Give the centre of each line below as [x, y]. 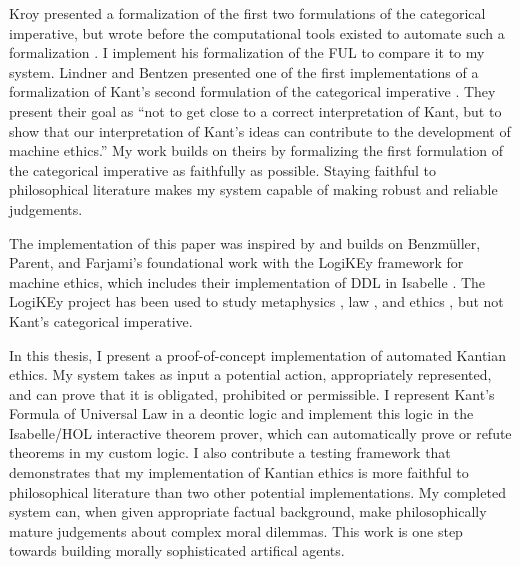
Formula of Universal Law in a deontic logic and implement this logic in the [241, 413]
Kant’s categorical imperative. [101, 320]
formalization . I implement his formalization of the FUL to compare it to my [247, 52]
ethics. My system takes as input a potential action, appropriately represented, [250, 374]
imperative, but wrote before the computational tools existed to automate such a [257, 32]
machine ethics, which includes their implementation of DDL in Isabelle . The [247, 281]
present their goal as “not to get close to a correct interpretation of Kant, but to [255, 110]
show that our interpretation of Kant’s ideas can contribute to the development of [260, 130]
